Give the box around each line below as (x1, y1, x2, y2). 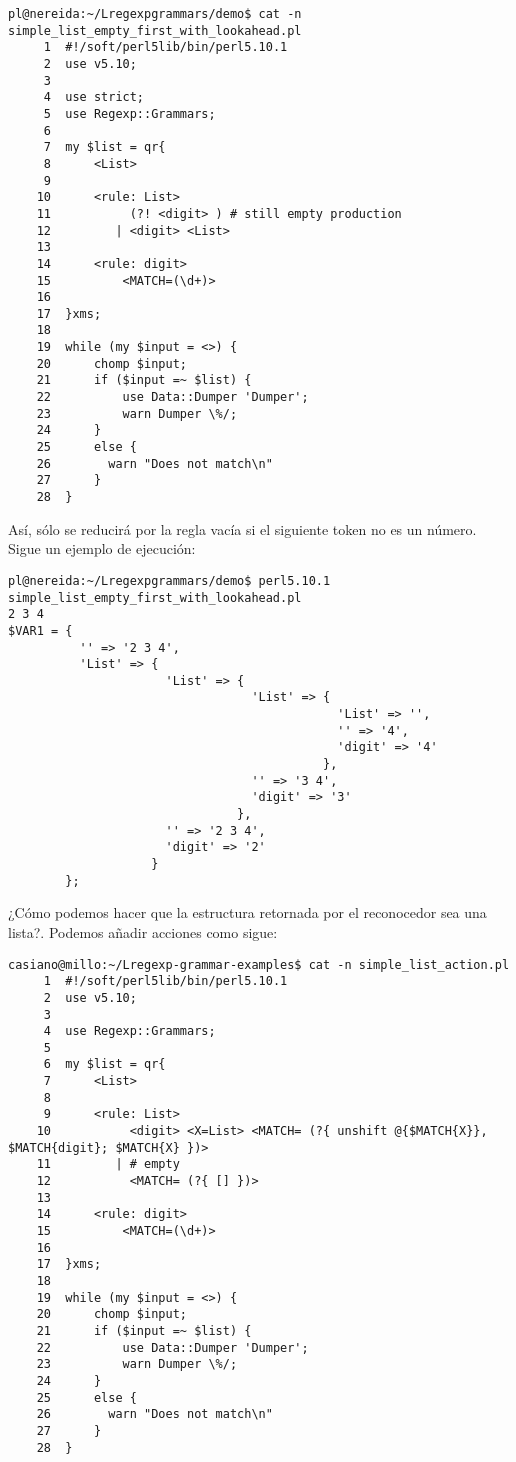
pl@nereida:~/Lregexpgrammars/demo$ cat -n (8, 7, 302, 21)
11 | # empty (36, 1157, 180, 1172)
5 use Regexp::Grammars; (43, 106, 216, 121)
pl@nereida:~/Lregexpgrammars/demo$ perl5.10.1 (8, 573, 331, 588)
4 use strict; (43, 90, 145, 105)
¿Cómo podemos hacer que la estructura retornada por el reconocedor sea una (8, 902, 487, 923)
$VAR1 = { (8, 623, 73, 638)
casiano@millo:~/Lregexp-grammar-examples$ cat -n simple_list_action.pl (8, 957, 510, 972)
